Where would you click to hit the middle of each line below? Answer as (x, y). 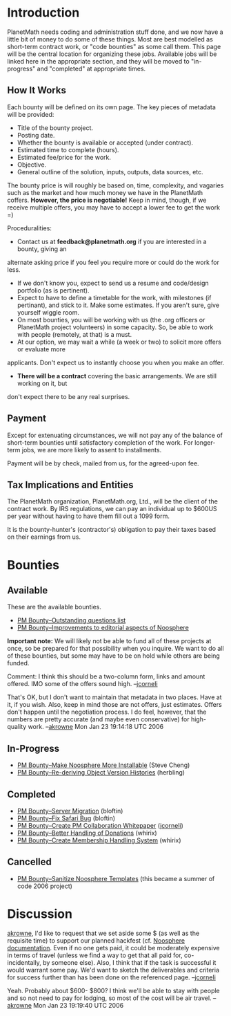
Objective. (32, 165)
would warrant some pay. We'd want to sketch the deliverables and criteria (113, 970)
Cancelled (29, 862)
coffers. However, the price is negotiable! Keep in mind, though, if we (107, 200)
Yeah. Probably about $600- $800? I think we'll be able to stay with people (114, 990)
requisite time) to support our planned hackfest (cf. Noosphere (96, 940)
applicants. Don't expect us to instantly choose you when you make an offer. (116, 362)
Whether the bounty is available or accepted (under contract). (105, 142)
